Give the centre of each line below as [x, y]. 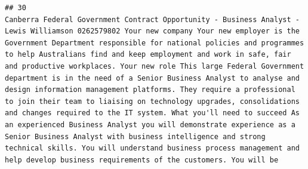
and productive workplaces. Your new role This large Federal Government [155, 66]
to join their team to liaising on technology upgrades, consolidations [152, 101]
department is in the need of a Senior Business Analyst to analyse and [152, 78]
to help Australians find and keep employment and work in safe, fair [148, 55]
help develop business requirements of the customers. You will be [142, 160]
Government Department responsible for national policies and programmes [155, 43]
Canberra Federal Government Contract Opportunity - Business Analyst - [152, 19]
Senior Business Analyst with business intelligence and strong [135, 136]
